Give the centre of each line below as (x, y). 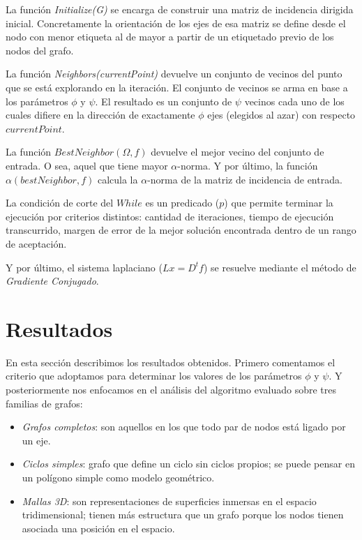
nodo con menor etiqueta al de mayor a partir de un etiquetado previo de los (170, 37)
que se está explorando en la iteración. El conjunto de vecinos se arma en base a (177, 87)
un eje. (36, 440)
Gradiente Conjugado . (52, 281)
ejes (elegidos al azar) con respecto (281, 115)
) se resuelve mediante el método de (280, 267)
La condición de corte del (60, 203)
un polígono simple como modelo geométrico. (118, 477)
